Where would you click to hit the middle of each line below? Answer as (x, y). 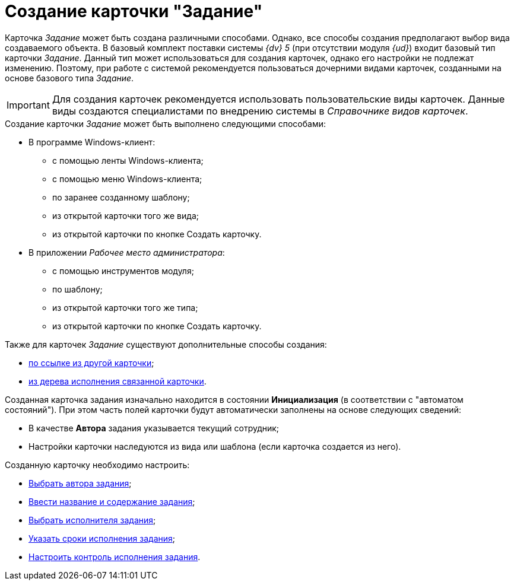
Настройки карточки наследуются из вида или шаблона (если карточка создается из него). (215, 446)
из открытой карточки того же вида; (126, 215)
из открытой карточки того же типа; (125, 307)
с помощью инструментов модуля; (123, 271)
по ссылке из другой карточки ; (91, 363)
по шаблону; (77, 289)
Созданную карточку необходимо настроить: (97, 465)
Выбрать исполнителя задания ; (92, 520)
